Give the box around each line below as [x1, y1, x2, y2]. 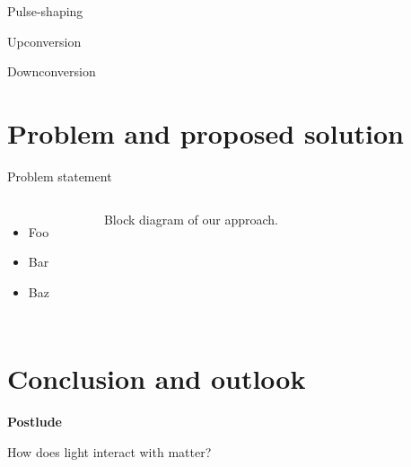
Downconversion [7, 62, 96, 81]
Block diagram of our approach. [103, 209, 278, 228]
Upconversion [7, 31, 82, 50]
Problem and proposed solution [7, 114, 404, 151]
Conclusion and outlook [7, 360, 306, 397]
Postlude [7, 412, 62, 431]
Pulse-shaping [7, 2, 83, 20]
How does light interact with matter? [7, 443, 212, 461]
